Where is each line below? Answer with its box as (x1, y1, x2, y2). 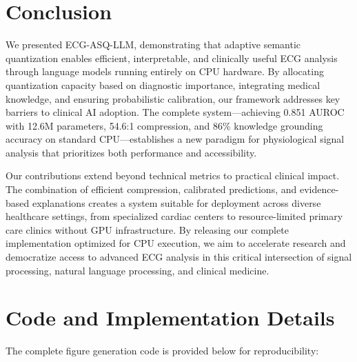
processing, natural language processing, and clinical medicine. (6, 263, 269, 277)
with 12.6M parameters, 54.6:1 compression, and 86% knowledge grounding (6, 118, 323, 132)
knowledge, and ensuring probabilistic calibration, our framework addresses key (6, 91, 340, 105)
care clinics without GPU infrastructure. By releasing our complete (6, 222, 289, 237)
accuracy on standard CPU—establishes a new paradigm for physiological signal (6, 132, 345, 146)
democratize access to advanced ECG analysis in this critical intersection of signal (6, 250, 352, 264)
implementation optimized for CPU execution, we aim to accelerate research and (6, 236, 346, 250)
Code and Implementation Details (6, 303, 335, 332)
